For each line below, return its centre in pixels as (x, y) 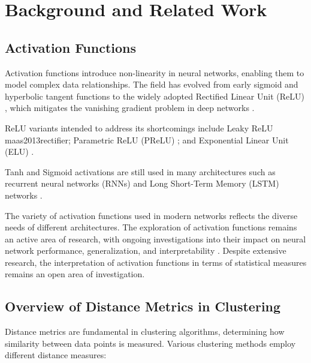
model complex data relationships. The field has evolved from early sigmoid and (152, 84)
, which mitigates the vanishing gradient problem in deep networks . (130, 108)
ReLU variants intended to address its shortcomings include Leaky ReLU (139, 127)
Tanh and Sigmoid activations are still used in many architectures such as (140, 171)
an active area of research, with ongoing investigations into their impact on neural (155, 238)
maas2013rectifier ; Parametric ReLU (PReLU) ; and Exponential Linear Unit (147, 139)
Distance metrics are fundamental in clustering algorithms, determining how (145, 331)
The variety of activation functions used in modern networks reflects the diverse (151, 215)
